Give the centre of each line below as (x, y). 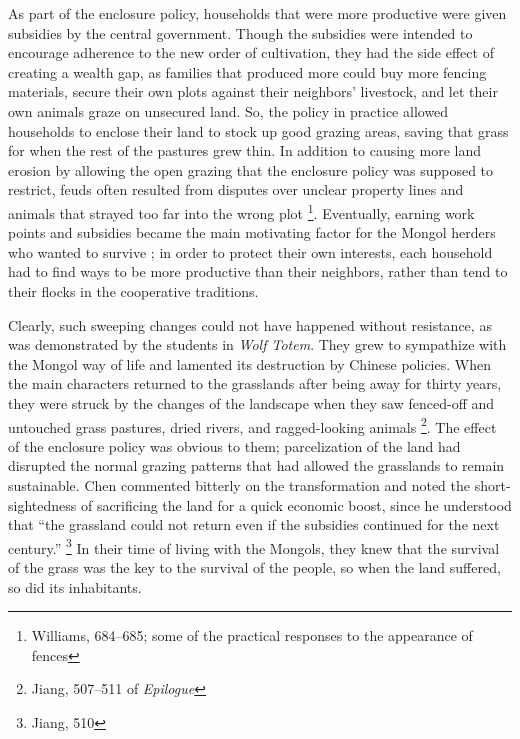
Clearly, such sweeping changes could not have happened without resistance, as (250, 324)
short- (492, 484)
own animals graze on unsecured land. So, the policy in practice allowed (228, 110)
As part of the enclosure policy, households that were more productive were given (257, 13)
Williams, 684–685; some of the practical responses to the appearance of (252, 635)
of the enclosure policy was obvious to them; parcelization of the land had (234, 445)
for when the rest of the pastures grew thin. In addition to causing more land (245, 150)
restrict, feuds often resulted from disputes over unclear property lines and (236, 189)
